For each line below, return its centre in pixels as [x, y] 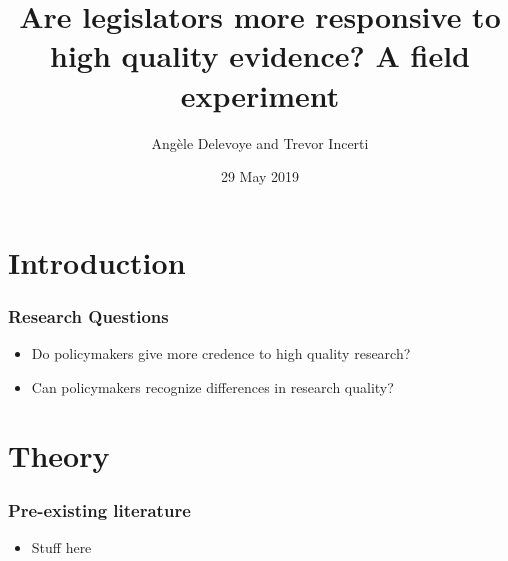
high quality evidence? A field [260, 55]
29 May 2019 [260, 176]
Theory [59, 455]
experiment [260, 94]
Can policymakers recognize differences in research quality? [212, 386]
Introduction [97, 261]
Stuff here [61, 546]
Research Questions [88, 315]
